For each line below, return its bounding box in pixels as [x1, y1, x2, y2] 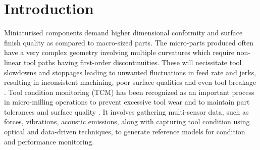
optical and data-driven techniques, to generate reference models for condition [4, 126, 245, 137]
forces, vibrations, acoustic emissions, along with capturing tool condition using [4, 116, 250, 127]
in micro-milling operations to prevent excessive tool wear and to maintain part [4, 96, 250, 107]
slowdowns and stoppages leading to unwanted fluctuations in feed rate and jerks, [4, 67, 256, 77]
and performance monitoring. [4, 136, 94, 146]
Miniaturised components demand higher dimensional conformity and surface [4, 27, 243, 38]
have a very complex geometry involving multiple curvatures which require [4, 47, 235, 58]
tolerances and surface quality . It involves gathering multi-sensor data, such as [4, 106, 249, 117]
